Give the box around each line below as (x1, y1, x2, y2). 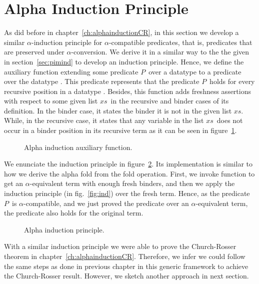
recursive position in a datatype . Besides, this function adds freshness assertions (4, 85, 251, 96)
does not (216, 115, 243, 125)
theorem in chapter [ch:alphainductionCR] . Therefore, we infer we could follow (4, 251, 245, 261)
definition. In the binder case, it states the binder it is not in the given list (4, 105, 232, 115)
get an (4, 178, 23, 188)
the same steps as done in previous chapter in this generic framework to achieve (4, 260, 248, 271)
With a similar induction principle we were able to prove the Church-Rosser (4, 241, 236, 251)
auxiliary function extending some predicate (4, 66, 138, 76)
